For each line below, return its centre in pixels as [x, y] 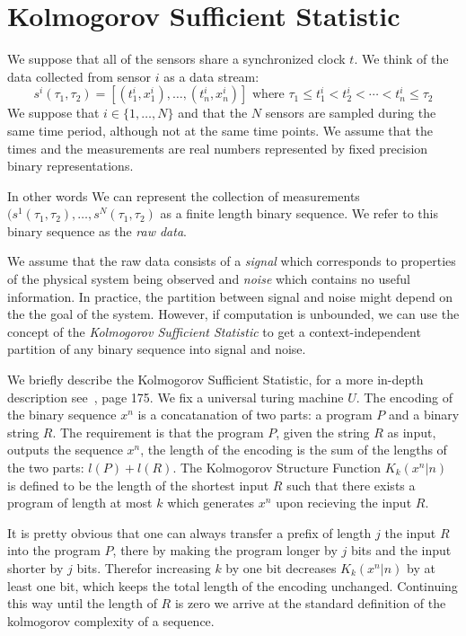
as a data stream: [211, 76]
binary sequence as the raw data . [97, 230]
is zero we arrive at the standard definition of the [310, 603]
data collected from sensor [79, 76]
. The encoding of [404, 397]
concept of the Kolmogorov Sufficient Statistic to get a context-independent [214, 331]
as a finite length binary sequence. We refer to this [299, 213]
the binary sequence [62, 415]
